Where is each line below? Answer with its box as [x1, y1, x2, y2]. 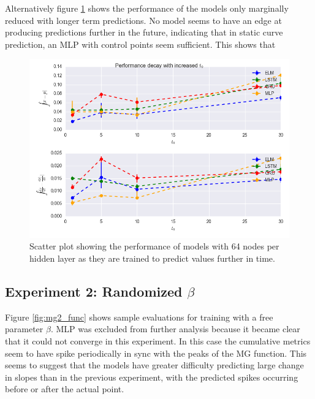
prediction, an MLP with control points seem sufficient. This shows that [5, 37, 276, 50]
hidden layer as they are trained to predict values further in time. [29, 252, 275, 265]
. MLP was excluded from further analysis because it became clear [50, 322, 300, 335]
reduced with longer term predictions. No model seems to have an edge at [5, 13, 282, 26]
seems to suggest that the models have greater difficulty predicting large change [5, 359, 304, 371]
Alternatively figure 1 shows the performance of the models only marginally [5, 2, 289, 14]
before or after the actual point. [5, 382, 124, 395]
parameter [5, 322, 44, 335]
